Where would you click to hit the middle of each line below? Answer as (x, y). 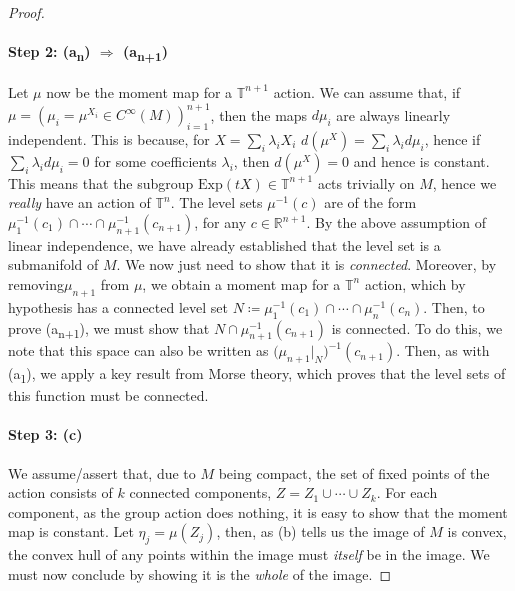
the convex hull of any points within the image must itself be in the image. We (249, 554)
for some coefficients (155, 160)
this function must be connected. (108, 395)
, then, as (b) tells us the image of (320, 531)
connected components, (200, 492)
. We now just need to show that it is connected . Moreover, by (306, 264)
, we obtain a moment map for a (241, 283)
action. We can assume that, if (367, 91)
